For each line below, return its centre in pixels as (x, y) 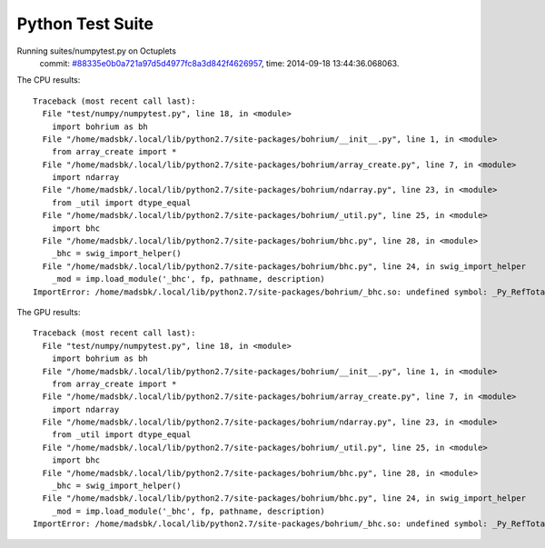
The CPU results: (49, 80)
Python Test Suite (85, 24)
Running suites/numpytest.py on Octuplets (97, 51)
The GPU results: (49, 312)
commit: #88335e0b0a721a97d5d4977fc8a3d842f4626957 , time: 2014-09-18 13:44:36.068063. (219, 63)
